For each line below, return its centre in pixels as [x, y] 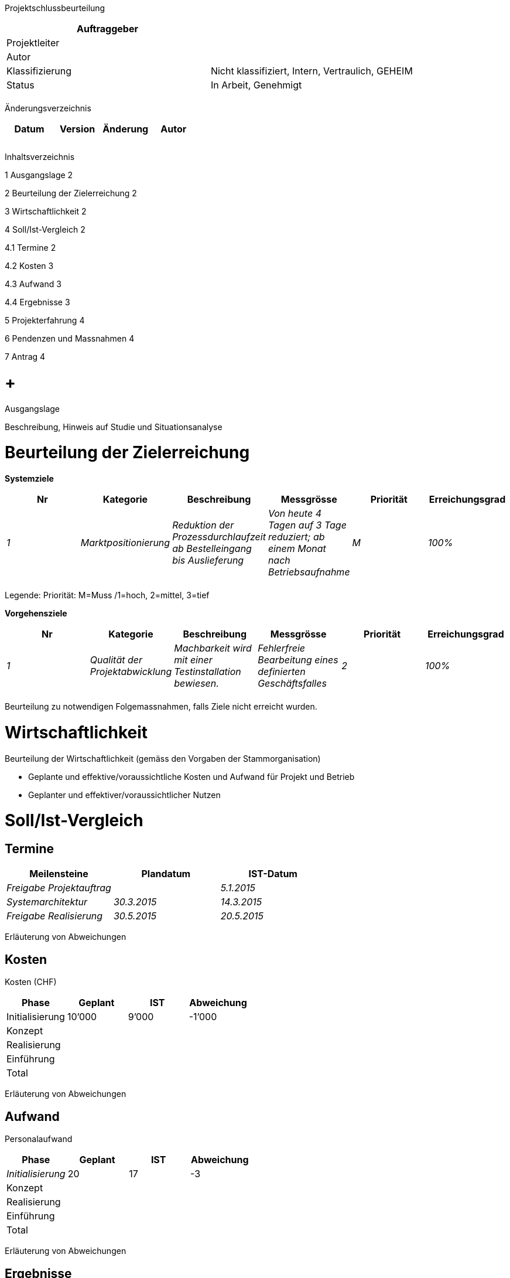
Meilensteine [59, 874]
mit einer [193, 660]
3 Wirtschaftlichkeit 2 [46, 211]
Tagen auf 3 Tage [307, 525]
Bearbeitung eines [298, 660]
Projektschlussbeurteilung [55, 8]
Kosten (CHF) [31, 982]
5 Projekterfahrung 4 [45, 320]
